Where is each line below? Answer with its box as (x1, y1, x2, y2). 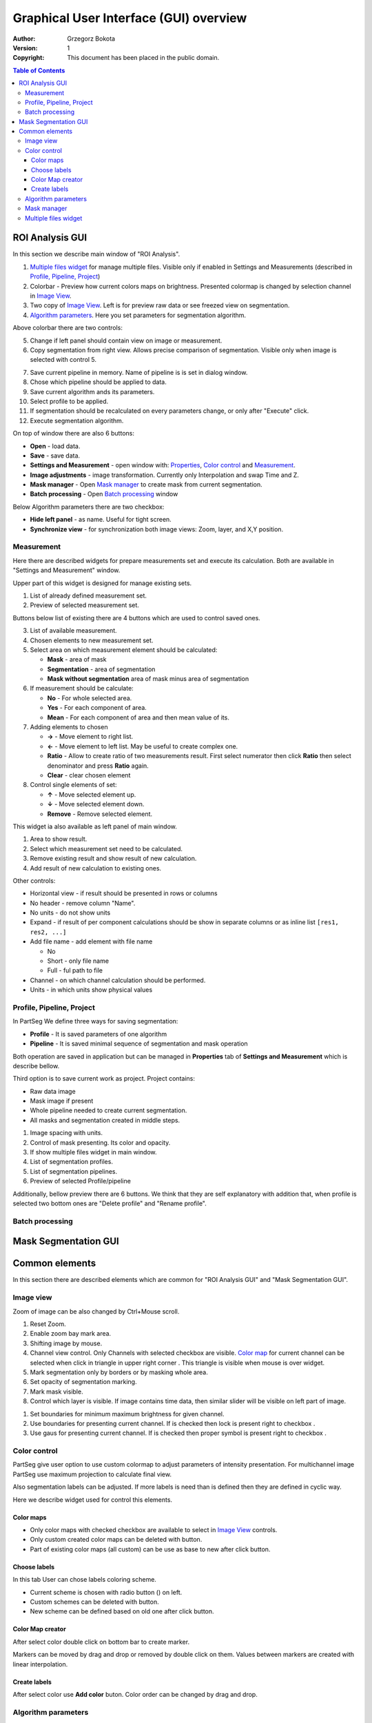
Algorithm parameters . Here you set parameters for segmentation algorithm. (30, 311, 247, 319)
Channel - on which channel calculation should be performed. (30, 976, 206, 984)
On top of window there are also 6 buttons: (12, 429, 134, 438)
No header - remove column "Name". (30, 899, 136, 907)
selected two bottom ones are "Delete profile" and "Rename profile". (12, 1199, 207, 1207)
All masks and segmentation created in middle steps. (30, 1116, 180, 1124)
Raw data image (30, 1087, 76, 1095)
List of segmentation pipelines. (30, 1167, 117, 1175)
